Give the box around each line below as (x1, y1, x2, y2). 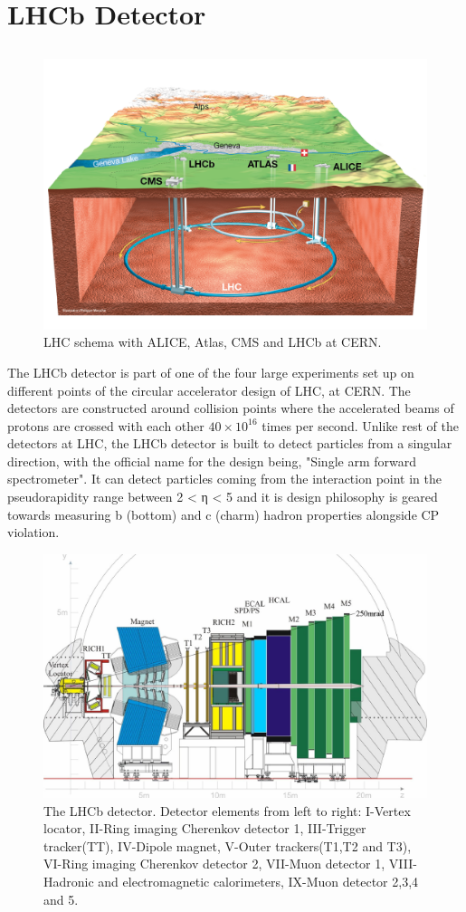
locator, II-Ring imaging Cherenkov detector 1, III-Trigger (43, 819, 366, 838)
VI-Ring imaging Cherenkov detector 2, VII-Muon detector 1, (43, 854, 385, 873)
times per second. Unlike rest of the (262, 416, 459, 435)
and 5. (43, 889, 79, 908)
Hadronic (43, 871, 94, 890)
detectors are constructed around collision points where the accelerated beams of (7, 398, 454, 418)
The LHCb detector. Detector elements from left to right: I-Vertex (43, 801, 411, 820)
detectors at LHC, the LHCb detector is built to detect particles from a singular (7, 434, 452, 453)
